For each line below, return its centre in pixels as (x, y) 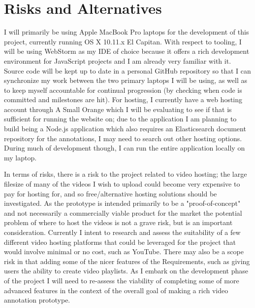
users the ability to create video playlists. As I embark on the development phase (126, 271)
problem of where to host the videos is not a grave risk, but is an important (118, 222)
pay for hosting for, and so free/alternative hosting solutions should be (111, 193)
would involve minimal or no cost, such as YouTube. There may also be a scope (124, 251)
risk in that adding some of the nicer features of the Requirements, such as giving (127, 261)
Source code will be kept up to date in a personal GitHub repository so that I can (127, 70)
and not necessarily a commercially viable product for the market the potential (123, 212)
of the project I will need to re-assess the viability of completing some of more (122, 280)
